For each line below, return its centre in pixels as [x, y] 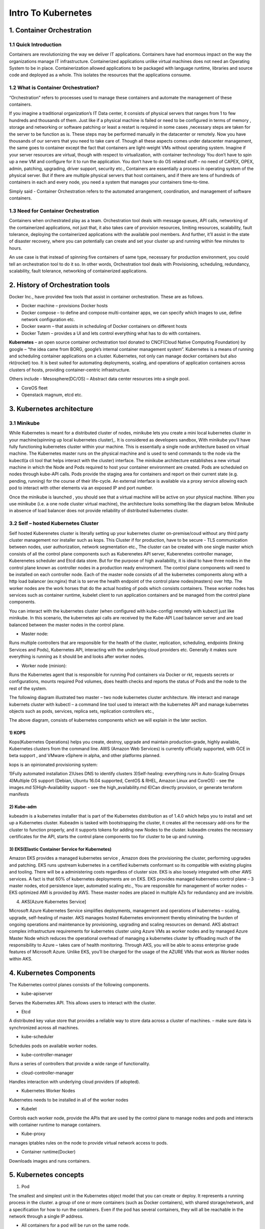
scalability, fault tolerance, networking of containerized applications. [78, 271]
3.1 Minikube [25, 423]
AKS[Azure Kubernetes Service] [54, 902]
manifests [19, 794]
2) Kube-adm [23, 807]
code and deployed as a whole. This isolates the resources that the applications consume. [100, 75]
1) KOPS [17, 733]
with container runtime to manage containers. [55, 1125]
